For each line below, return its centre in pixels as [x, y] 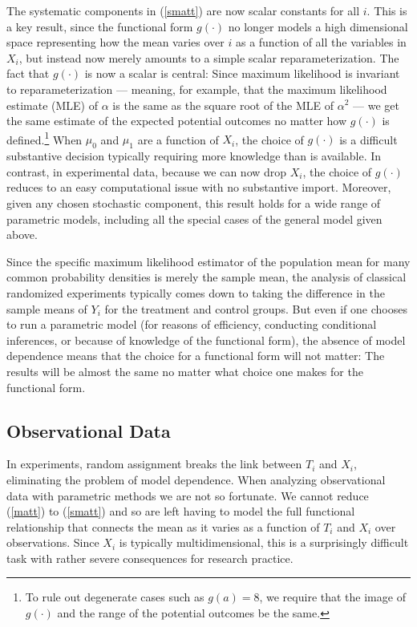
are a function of [178, 139]
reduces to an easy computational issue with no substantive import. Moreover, [199, 187]
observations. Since [53, 542]
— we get [376, 105]
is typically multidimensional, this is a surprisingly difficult [264, 542]
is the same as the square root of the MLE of [223, 105]
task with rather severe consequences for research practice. [150, 558]
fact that [28, 73]
